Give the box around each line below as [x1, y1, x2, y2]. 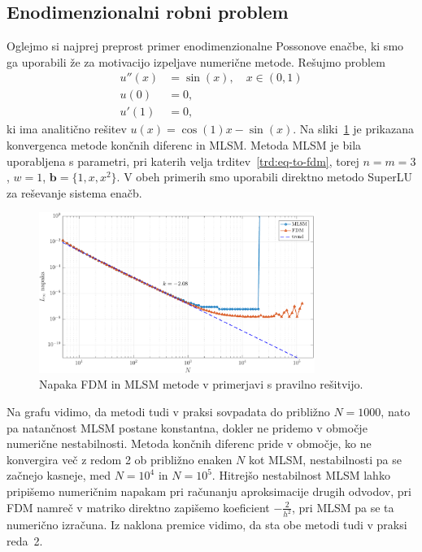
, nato [381, 403, 411, 420]
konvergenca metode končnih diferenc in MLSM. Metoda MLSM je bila [7, 137, 362, 154]
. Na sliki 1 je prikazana [293, 120, 414, 137]
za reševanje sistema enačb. [7, 184, 142, 201]
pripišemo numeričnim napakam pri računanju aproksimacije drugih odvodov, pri [7, 483, 411, 500]
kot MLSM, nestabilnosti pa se [249, 450, 402, 467]
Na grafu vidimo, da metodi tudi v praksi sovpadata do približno [7, 403, 330, 420]
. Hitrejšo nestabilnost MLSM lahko [211, 467, 390, 484]
